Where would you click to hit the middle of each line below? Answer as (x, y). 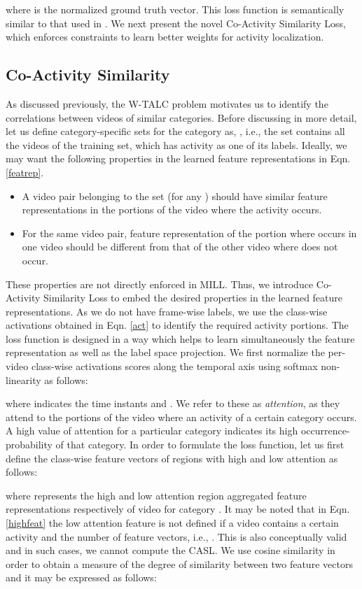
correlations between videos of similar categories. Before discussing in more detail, (181, 117)
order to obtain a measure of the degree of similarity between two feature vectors (179, 563)
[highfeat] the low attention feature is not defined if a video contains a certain (172, 523)
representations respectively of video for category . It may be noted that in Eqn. (178, 509)
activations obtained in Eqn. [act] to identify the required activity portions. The (177, 325)
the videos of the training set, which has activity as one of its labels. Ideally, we (176, 144)
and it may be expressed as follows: (81, 577)
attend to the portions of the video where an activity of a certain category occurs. (181, 417)
